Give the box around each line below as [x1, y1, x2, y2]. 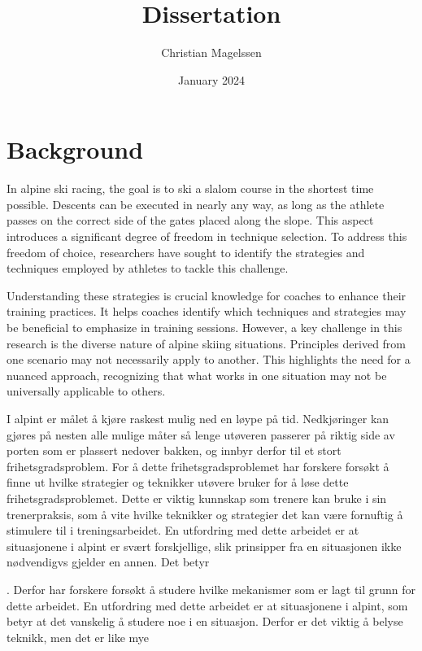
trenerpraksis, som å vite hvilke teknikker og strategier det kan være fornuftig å [7, 505, 403, 522]
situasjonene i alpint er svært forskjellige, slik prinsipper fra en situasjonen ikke [7, 537, 402, 554]
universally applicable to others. [7, 382, 166, 400]
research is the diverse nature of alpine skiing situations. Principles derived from [7, 334, 407, 352]
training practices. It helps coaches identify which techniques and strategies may [7, 303, 407, 320]
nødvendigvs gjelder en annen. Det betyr [7, 553, 210, 570]
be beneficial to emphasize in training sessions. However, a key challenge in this [7, 319, 402, 335]
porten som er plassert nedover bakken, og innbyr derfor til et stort [7, 442, 342, 459]
